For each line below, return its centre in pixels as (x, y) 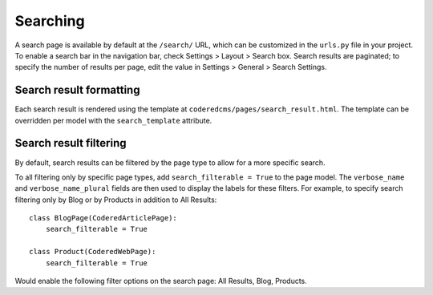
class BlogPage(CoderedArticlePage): (103, 218)
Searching (50, 21)
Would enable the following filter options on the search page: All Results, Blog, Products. (161, 281)
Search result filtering (71, 143)
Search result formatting (77, 90)
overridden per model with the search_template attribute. (113, 120)
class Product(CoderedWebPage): (93, 252)
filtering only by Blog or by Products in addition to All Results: (116, 200)
